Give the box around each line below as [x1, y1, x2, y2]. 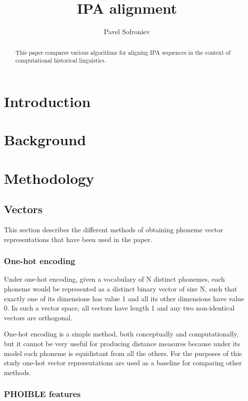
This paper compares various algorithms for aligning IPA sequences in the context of [15, 48, 230, 56]
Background [4, 130, 86, 150]
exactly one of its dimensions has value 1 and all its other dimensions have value [4, 293, 245, 303]
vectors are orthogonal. [4, 312, 73, 322]
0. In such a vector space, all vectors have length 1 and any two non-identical [4, 303, 235, 313]
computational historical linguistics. [15, 56, 106, 65]
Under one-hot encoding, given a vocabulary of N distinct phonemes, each [4, 274, 225, 284]
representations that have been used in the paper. [4, 234, 152, 244]
